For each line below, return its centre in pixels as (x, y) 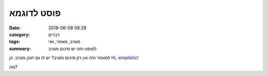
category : (20, 34)
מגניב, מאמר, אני (64, 42)
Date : (15, 28)
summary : (20, 48)
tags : (15, 42)
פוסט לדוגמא (35, 13)
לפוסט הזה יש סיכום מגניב (72, 48)
